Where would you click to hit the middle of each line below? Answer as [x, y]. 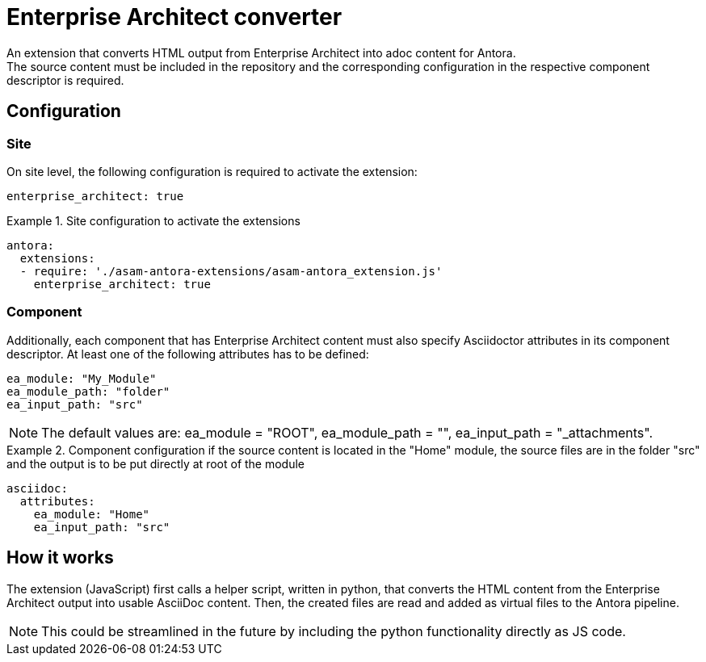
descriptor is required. [65, 80]
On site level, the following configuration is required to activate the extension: [212, 171]
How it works [60, 558]
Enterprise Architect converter [174, 17]
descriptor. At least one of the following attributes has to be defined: [188, 354]
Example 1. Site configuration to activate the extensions [153, 220]
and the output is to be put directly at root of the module [156, 463]
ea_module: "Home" [92, 514]
